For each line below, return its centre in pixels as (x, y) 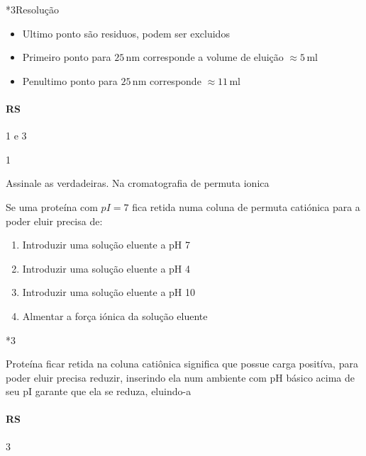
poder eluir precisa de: (54, 221)
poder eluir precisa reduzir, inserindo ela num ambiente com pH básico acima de (180, 377)
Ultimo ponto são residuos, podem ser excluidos (126, 33)
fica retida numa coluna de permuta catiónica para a (246, 206)
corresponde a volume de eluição (213, 57)
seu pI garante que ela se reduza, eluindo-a (99, 391)
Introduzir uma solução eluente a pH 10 (109, 292)
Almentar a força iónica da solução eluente (115, 315)
